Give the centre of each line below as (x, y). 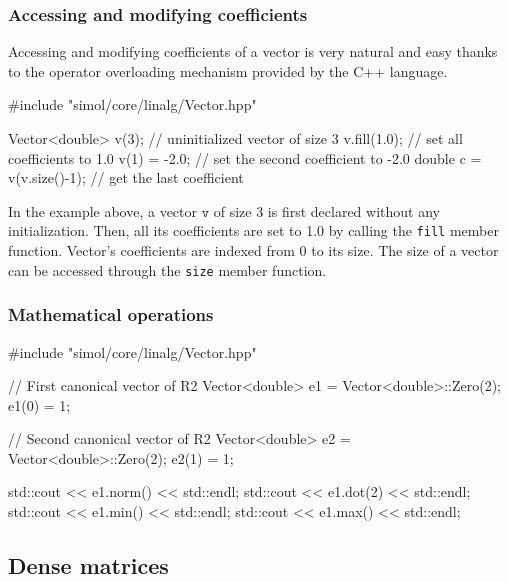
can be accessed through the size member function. (167, 269)
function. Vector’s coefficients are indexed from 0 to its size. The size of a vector (253, 250)
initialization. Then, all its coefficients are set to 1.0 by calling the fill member (253, 230)
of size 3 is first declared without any (326, 210)
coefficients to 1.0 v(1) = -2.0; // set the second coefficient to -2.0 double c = (245, 157)
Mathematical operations (111, 314)
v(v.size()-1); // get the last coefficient (126, 177)
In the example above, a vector (103, 210)
